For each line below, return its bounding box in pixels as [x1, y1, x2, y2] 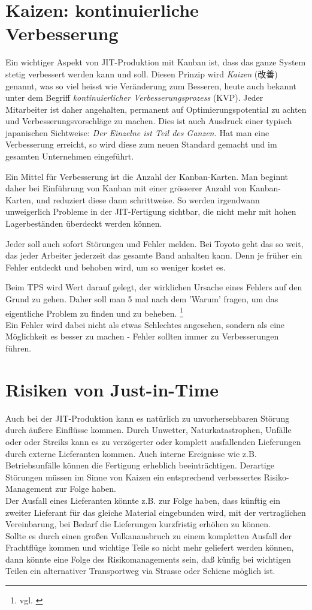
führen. [5, 342, 32, 354]
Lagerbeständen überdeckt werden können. [5, 217, 162, 230]
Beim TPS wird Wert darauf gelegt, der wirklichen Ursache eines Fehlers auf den [5, 281, 302, 293]
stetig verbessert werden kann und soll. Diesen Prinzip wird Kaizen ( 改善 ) [5, 67, 278, 80]
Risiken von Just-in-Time [5, 377, 219, 401]
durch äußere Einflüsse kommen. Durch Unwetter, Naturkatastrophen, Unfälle [5, 423, 292, 436]
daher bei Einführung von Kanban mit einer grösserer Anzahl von [5, 182, 247, 194]
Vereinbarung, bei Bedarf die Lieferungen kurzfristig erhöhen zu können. [5, 518, 271, 530]
